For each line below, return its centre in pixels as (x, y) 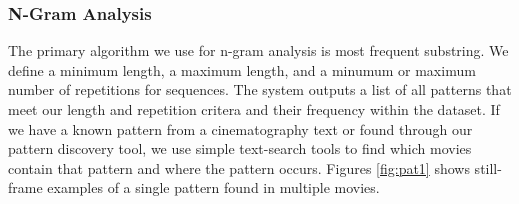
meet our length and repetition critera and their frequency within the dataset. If (254, 109)
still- (488, 167)
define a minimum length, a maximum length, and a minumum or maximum (242, 69)
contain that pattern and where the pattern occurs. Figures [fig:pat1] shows (239, 167)
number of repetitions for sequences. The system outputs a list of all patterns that (260, 89)
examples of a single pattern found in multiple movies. (213, 187)
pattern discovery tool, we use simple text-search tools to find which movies (240, 148)
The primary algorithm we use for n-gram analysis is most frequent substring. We (258, 50)
